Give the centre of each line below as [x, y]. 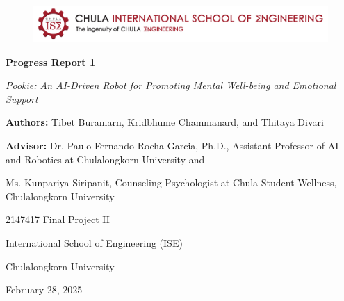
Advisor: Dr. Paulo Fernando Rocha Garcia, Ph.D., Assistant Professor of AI [172, 145]
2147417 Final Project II [58, 219]
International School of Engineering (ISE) [94, 242]
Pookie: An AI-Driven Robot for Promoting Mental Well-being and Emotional [171, 85]
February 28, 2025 [44, 290]
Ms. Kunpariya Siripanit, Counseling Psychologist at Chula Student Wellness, [171, 182]
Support [22, 98]
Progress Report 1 [51, 62]
